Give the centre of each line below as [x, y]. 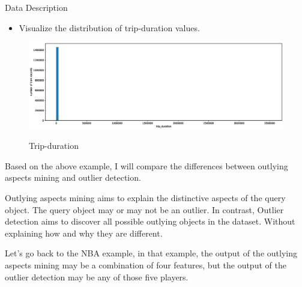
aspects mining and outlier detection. [73, 177]
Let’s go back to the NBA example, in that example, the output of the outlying [151, 253]
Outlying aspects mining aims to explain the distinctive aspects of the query [145, 198]
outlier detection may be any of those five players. [97, 276]
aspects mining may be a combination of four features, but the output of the [146, 265]
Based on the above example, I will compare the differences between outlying [146, 165]
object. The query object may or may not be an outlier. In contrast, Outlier [144, 209]
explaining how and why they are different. [84, 233]
